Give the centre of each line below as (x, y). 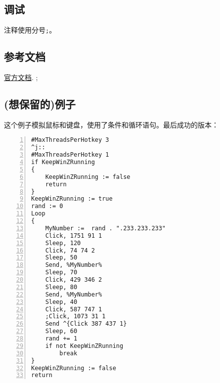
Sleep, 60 (61, 331)
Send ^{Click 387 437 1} (86, 324)
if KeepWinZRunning (63, 162)
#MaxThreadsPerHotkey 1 (70, 155)
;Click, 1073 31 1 (75, 317)
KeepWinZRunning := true (72, 199)
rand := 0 (47, 206)
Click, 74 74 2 (70, 250)
